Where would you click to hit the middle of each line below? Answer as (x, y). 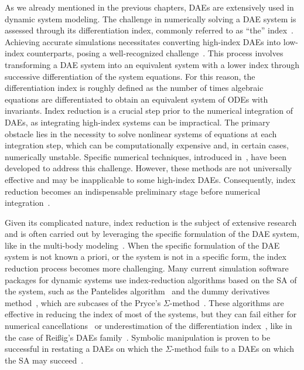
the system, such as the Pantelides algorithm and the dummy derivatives (137, 291)
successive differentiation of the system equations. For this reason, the (130, 76)
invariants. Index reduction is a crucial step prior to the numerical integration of (149, 111)
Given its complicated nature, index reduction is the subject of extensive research (151, 222)
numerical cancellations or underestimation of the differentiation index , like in (148, 326)
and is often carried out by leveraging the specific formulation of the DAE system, (152, 234)
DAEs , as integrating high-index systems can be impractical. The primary (137, 122)
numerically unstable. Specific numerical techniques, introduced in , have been (146, 156)
